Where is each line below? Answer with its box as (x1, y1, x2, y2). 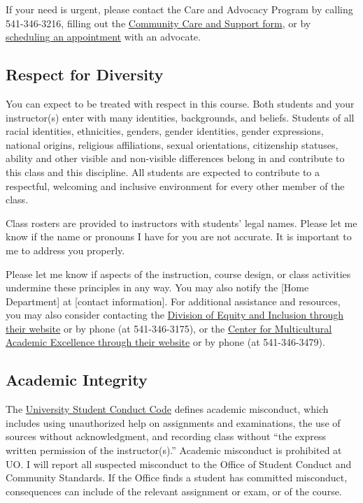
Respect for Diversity (6, 64, 164, 85)
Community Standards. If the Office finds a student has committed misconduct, (6, 470, 348, 485)
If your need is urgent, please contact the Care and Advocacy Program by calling (6, 2, 353, 16)
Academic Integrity (6, 369, 148, 391)
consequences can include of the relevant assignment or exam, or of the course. (6, 483, 342, 498)
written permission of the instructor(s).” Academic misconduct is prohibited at (6, 443, 342, 458)
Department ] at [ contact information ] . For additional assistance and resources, (6, 293, 341, 308)
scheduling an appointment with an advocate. (6, 29, 201, 44)
